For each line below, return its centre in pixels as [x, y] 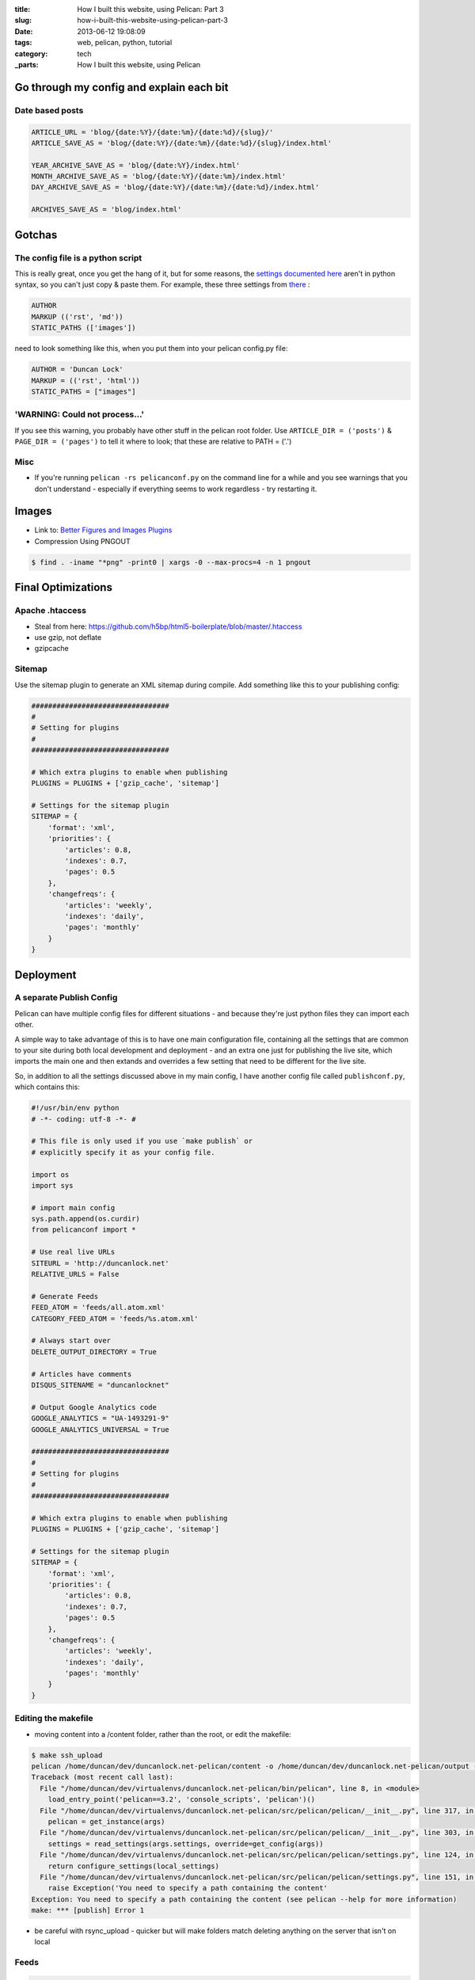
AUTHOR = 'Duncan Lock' [78, 369]
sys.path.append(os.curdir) [85, 1219]
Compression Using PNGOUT [82, 541]
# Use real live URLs [73, 1252]
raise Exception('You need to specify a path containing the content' [188, 1888]
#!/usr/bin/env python [75, 1108]
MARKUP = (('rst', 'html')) [85, 381]
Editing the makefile [54, 1719]
